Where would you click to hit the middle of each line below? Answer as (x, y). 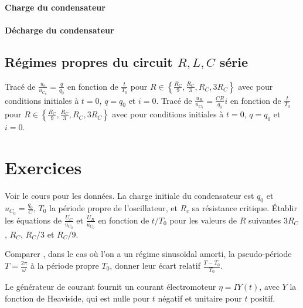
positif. (263, 298)
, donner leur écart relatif (155, 265)
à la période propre (65, 265)
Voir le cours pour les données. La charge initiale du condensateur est (130, 196)
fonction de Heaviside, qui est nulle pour (77, 298)
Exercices (43, 167)
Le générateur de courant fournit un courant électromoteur (110, 287)
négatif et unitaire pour (200, 298)
